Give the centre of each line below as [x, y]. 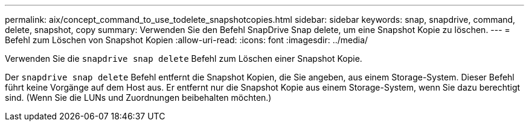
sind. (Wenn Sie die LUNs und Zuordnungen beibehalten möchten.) [138, 97]
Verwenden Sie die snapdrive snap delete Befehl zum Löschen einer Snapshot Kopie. [184, 58]
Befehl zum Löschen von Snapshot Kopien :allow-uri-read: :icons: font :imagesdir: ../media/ [187, 40]
